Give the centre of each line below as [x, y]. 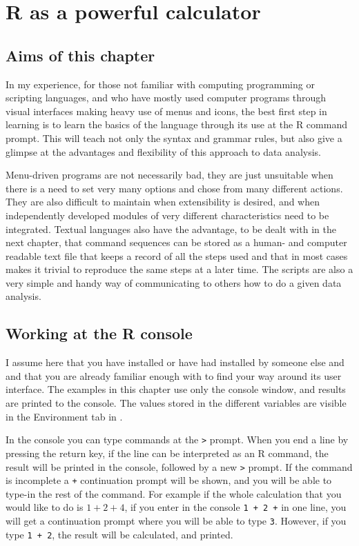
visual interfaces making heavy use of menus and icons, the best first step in [166, 111]
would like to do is [45, 507]
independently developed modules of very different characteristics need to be [167, 215]
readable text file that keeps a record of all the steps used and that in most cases [177, 255]
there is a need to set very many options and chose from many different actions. [174, 188]
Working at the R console [99, 333]
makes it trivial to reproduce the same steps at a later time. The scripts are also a [179, 269]
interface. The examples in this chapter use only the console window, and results [176, 389]
